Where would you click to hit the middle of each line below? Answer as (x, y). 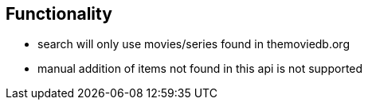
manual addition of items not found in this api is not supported (200, 69)
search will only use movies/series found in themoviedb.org (194, 44)
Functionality (59, 14)
